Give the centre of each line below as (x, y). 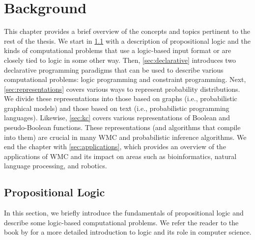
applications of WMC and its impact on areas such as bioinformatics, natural (120, 156)
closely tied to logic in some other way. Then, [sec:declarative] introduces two (120, 60)
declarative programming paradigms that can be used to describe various (114, 69)
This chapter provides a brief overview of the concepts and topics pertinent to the (127, 31)
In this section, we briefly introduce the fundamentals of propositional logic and (124, 213)
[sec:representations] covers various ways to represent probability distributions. (122, 89)
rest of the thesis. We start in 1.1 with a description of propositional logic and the (127, 40)
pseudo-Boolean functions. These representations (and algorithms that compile (122, 127)
